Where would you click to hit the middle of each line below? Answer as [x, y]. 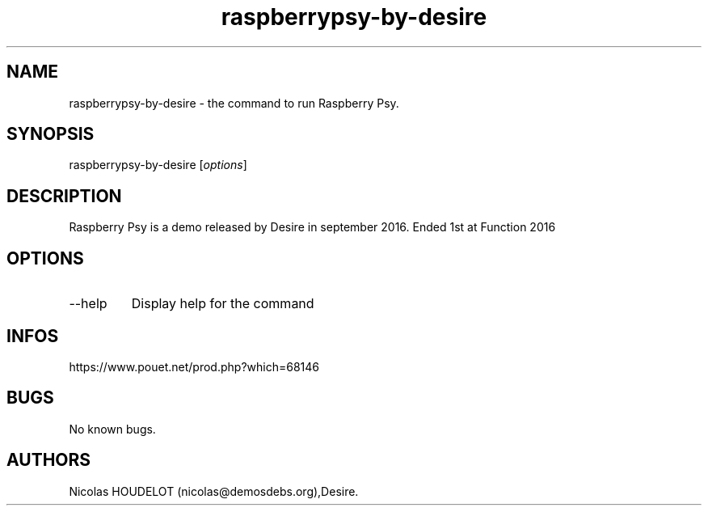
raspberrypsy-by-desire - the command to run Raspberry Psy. [234, 103]
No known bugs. [112, 429]
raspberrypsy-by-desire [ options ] [158, 165]
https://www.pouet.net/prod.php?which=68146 [194, 366]
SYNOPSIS [51, 134]
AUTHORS [49, 460]
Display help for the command [223, 304]
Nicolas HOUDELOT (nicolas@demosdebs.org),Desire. [214, 491]
